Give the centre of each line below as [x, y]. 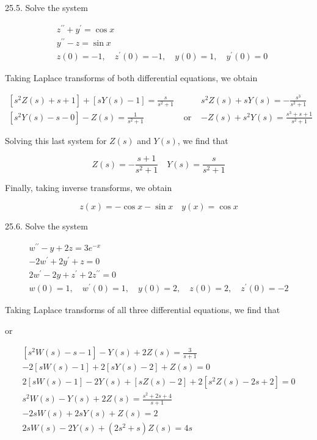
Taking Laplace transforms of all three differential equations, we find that [143, 310]
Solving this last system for [56, 140]
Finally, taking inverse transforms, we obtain [89, 188]
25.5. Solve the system [46, 7]
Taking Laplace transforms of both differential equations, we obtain [131, 77]
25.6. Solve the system [46, 226]
